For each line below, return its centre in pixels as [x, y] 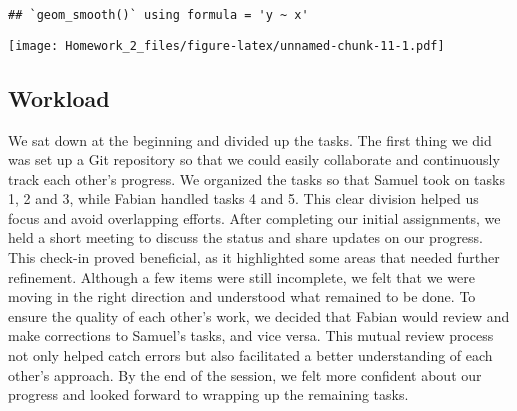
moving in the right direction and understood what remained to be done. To [242, 296]
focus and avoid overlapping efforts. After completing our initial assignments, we [254, 217]
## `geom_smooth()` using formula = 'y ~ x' [158, 15]
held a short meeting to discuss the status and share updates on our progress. [246, 237]
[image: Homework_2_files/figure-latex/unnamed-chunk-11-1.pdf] [226, 45]
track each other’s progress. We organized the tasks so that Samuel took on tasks [256, 178]
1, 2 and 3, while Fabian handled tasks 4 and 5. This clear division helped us [243, 198]
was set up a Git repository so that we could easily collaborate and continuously [254, 159]
